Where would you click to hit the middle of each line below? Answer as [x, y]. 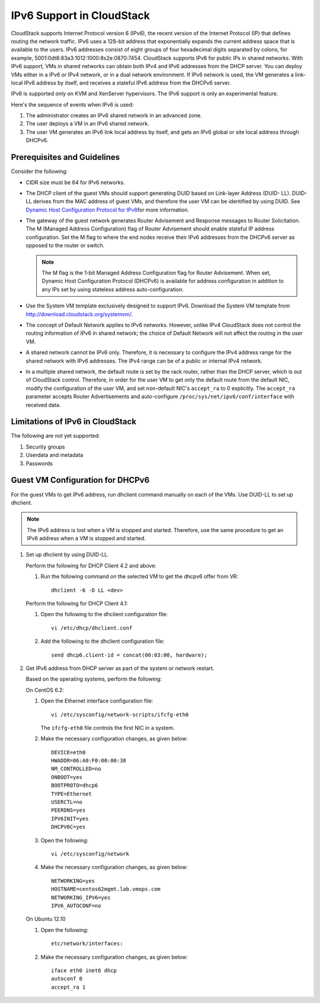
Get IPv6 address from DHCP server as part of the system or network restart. [120, 668]
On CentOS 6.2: [45, 690]
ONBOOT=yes [67, 777]
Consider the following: [39, 171]
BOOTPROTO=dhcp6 [75, 786]
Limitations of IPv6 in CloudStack [73, 422]
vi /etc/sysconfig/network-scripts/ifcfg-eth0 [120, 714]
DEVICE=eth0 [68, 752]
